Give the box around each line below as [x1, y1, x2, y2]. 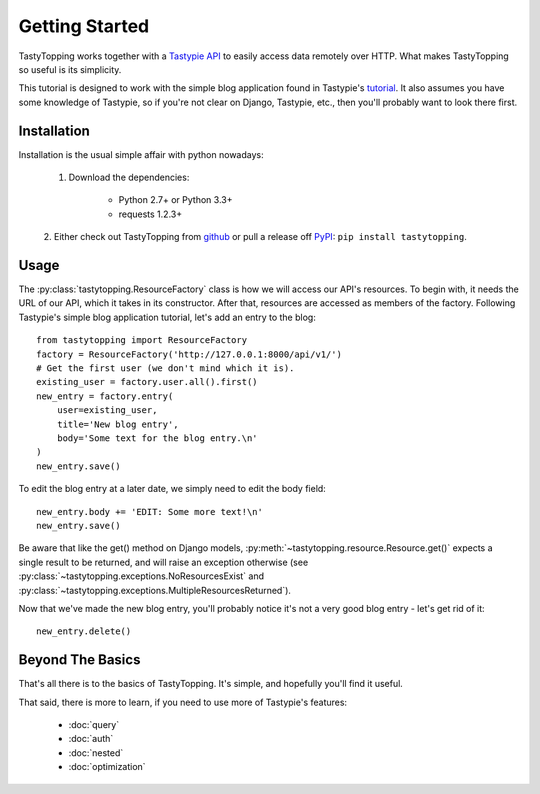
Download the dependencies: [68, 171, 190, 184]
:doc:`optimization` [68, 761, 146, 773]
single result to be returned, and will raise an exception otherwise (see [18, 556, 309, 568]
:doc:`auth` [68, 733, 114, 745]
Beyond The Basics [18, 651, 141, 669]
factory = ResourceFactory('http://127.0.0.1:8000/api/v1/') [36, 348, 342, 360]
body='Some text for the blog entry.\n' [56, 433, 259, 444]
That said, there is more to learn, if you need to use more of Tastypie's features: [18, 696, 348, 708]
